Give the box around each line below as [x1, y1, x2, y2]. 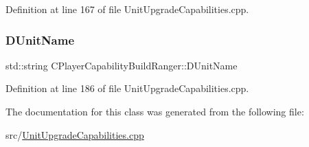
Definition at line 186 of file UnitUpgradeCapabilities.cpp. [5, 81, 249, 95]
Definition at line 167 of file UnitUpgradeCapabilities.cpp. [5, 2, 249, 16]
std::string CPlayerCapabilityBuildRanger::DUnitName [5, 58, 238, 72]
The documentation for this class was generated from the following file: [5, 104, 304, 118]
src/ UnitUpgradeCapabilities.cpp [5, 127, 144, 142]
